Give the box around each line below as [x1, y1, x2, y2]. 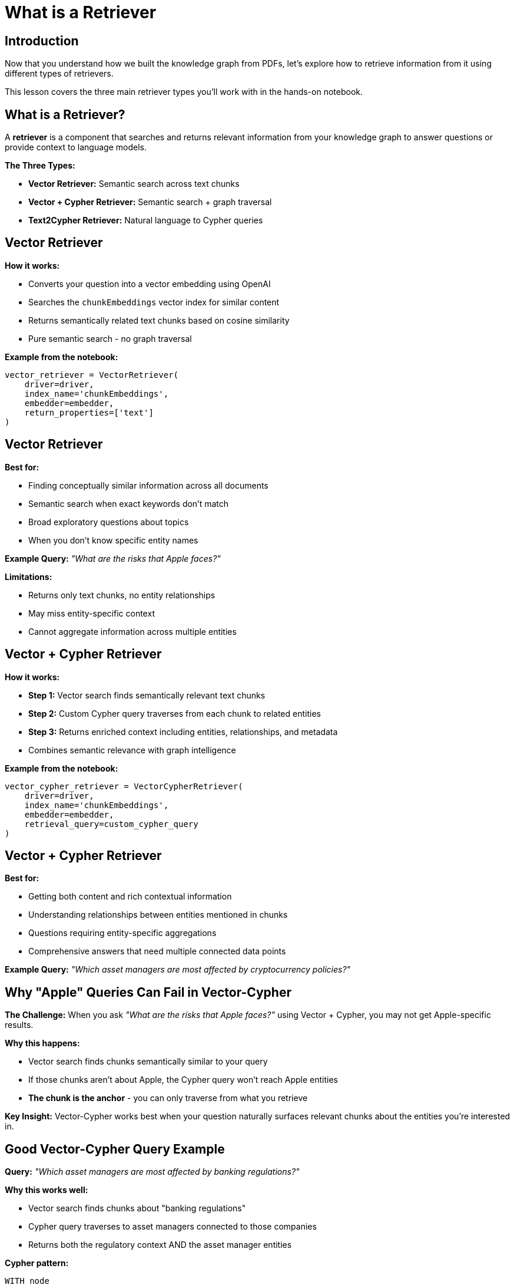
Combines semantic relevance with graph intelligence [28, 744, 236, 755]
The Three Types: [5, 160, 75, 171]
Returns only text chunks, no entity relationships [28, 589, 215, 600]
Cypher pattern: [5, 1258, 69, 1268]
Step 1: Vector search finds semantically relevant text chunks [28, 690, 266, 700]
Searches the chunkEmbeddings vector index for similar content [28, 296, 280, 307]
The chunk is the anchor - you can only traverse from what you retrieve [28, 1093, 308, 1103]
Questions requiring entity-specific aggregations [28, 928, 217, 938]
